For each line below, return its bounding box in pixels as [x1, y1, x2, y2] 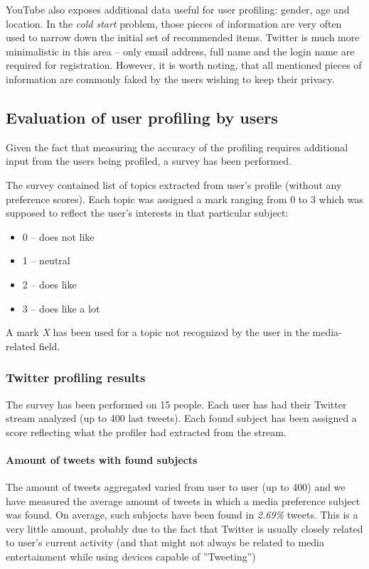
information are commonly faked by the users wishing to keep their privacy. [6, 71, 335, 86]
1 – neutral [22, 253, 70, 268]
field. [38, 338, 60, 353]
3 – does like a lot [22, 300, 100, 315]
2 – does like [22, 276, 77, 291]
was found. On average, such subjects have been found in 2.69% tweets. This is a [6, 507, 358, 522]
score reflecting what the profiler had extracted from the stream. [6, 424, 287, 439]
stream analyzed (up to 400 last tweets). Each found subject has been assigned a [6, 411, 357, 426]
